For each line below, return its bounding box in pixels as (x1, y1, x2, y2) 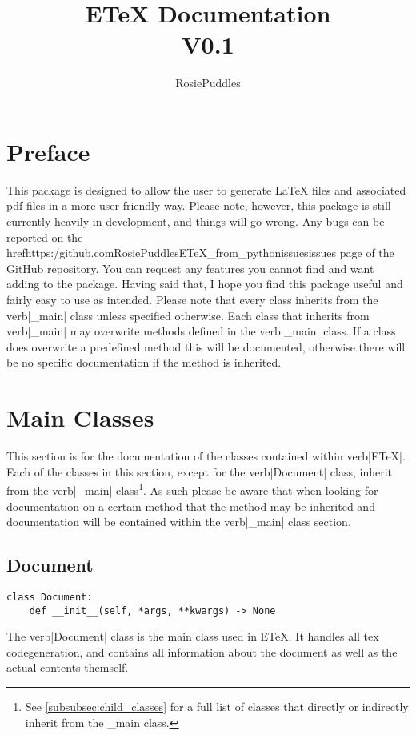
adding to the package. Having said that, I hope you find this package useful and (6, 275, 403, 292)
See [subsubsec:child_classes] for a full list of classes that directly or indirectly (25, 698, 409, 715)
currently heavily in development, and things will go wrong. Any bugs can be (6, 213, 385, 230)
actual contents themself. (6, 659, 129, 676)
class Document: (6, 591, 93, 603)
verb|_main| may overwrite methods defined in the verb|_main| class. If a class (6, 323, 396, 339)
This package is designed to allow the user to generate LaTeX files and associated (6, 181, 406, 198)
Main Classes (6, 401, 154, 434)
